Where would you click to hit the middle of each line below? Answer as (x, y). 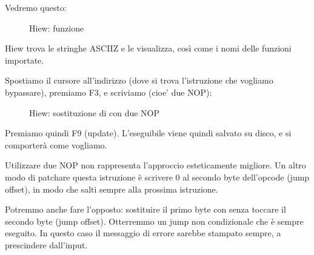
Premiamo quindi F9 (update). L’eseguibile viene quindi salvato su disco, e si (148, 133)
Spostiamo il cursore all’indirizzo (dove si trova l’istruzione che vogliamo (139, 80)
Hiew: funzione (57, 28)
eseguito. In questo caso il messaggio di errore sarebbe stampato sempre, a (143, 233)
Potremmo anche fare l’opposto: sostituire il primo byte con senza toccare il (145, 209)
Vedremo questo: (36, 7)
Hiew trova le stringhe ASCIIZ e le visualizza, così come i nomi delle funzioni (148, 48)
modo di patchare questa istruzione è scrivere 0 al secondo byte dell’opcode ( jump (157, 177)
